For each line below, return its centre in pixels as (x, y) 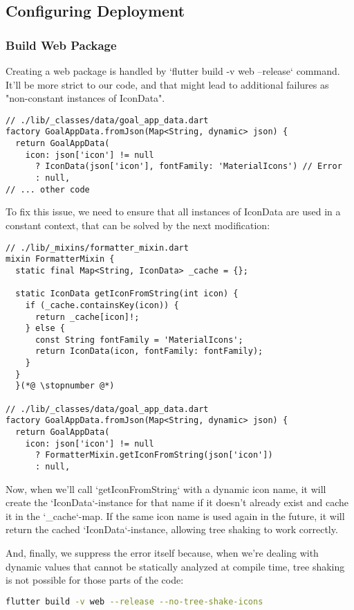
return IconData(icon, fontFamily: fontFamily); (149, 351)
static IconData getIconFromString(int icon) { (127, 294)
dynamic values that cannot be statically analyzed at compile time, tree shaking (175, 566)
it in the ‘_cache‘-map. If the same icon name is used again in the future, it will (175, 515)
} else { (45, 329)
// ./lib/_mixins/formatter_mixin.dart (97, 248)
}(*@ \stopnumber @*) (65, 386)
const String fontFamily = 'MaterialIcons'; (139, 340)
